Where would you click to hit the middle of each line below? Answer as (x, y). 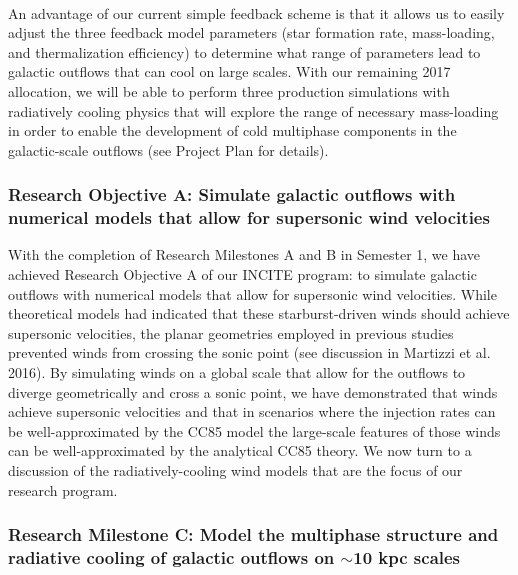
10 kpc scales (407, 557)
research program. (63, 489)
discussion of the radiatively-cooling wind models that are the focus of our (235, 470)
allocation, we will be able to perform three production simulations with (229, 90)
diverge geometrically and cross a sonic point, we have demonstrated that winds (253, 391)
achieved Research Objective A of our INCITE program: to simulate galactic (242, 274)
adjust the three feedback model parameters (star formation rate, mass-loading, (251, 32)
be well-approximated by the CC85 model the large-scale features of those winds (254, 430)
